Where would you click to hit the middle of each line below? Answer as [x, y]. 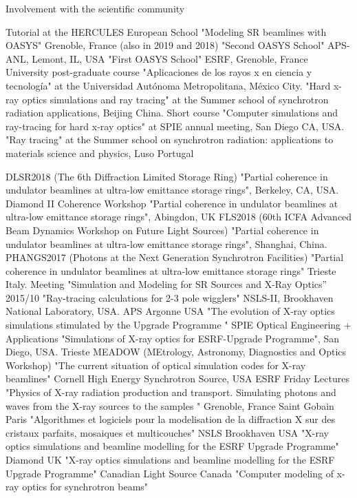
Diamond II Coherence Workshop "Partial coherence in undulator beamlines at [172, 203]
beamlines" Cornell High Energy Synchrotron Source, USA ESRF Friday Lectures [177, 378]
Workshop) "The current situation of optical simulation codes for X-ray [156, 365]
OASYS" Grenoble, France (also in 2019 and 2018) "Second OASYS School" [165, 45]
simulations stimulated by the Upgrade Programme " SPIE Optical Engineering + [178, 325]
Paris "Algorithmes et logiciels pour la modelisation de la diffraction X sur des [170, 419]
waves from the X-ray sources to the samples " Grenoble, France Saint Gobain [170, 405]
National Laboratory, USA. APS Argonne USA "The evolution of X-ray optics [170, 311]
